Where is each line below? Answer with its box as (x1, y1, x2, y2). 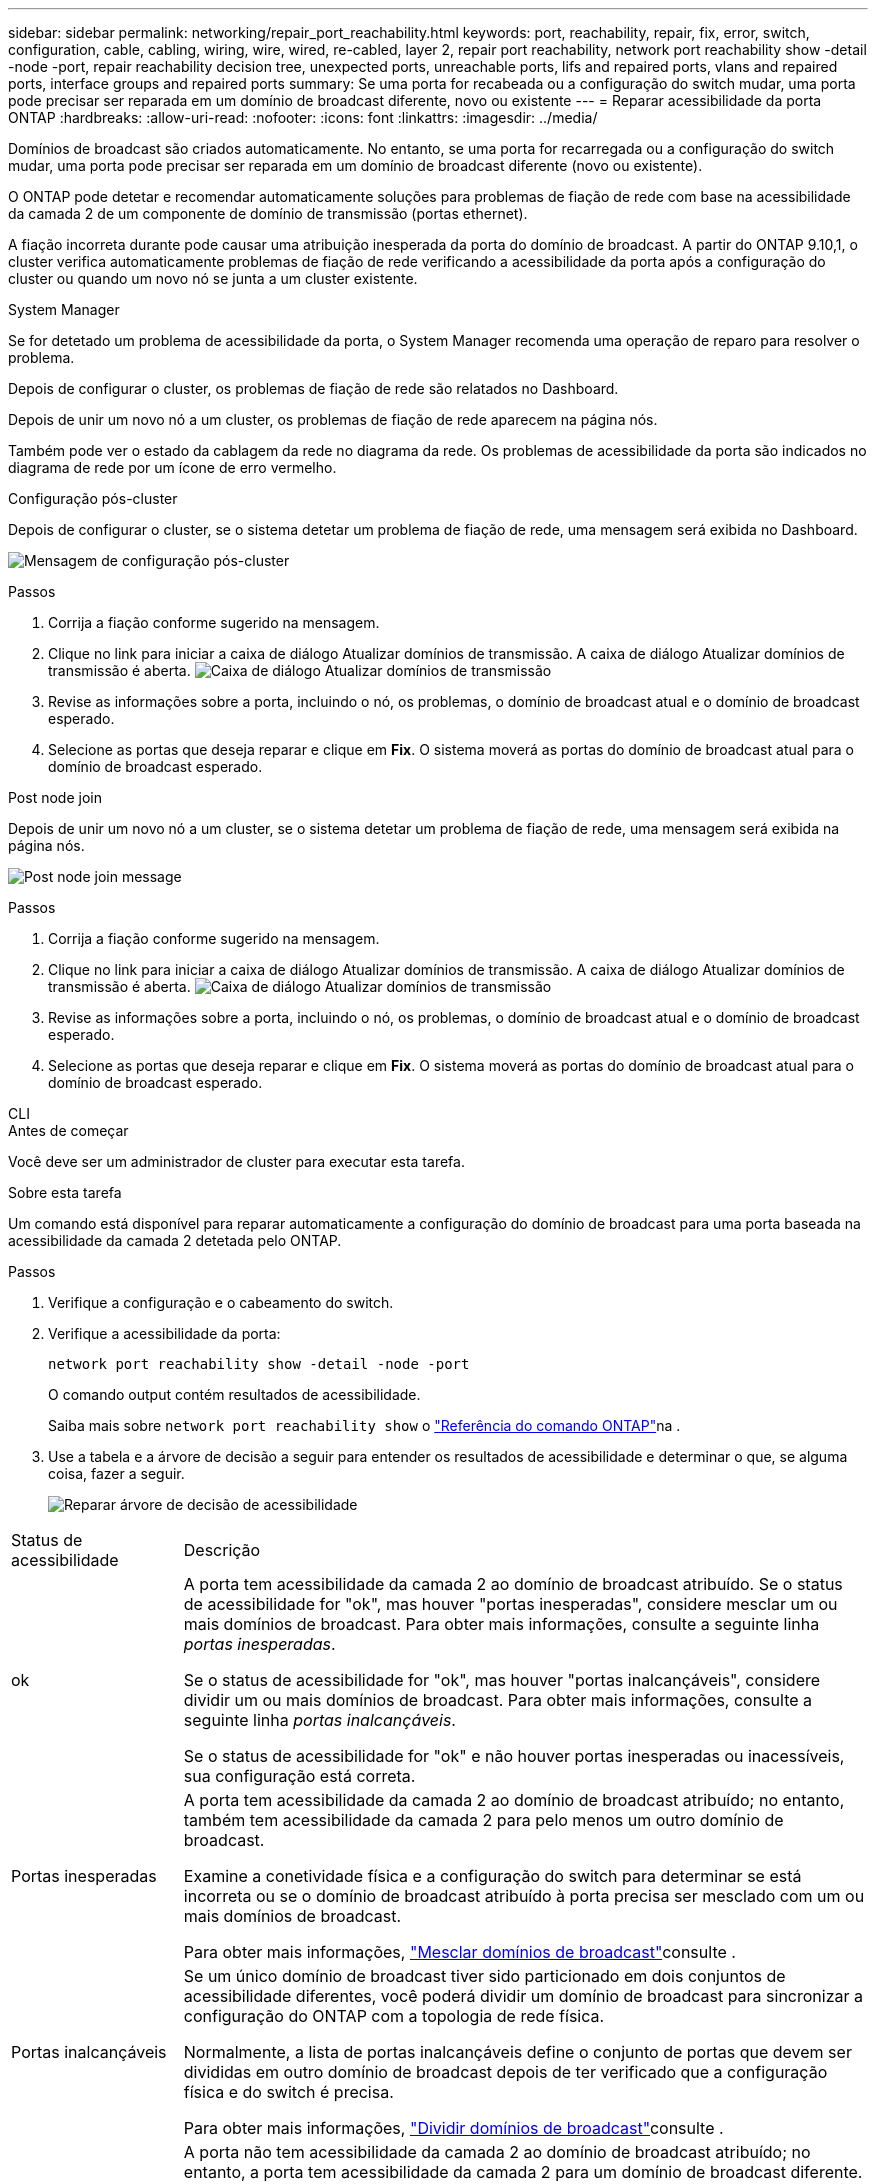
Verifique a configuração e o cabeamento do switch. (48, 1294, 394, 1311)
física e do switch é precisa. (183, 2082, 394, 2102)
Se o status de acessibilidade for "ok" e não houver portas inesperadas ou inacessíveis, (183, 1746, 845, 1766)
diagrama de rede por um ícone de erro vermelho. (8, 459, 337, 476)
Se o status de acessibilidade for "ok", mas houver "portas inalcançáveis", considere (183, 1670, 821, 1690)
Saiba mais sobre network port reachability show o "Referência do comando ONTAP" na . (48, 1417, 681, 1434)
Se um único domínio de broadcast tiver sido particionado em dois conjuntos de (183, 1966, 786, 1986)
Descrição (183, 1540, 261, 1560)
